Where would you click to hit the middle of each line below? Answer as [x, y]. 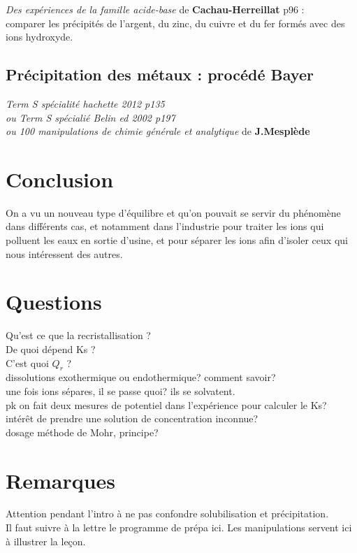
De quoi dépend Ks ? [51, 349]
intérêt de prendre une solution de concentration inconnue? [132, 418]
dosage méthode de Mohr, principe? [82, 432]
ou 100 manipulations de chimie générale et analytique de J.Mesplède [158, 131]
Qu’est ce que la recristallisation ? [78, 335]
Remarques [61, 480]
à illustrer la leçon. [46, 541]
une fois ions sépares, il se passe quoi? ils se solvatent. [121, 390]
